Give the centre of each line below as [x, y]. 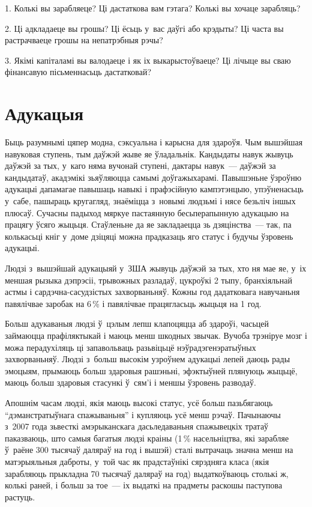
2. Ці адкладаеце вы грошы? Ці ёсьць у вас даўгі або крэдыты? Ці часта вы [144, 28]
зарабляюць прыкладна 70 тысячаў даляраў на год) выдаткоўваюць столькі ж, [147, 473]
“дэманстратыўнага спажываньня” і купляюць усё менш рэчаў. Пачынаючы [143, 414]
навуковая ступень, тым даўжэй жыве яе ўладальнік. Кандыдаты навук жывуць [149, 153]
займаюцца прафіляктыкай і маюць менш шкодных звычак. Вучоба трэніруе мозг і [156, 335]
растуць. [20, 496]
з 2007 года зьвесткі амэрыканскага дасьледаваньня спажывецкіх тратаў [137, 426]
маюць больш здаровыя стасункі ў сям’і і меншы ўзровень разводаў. [130, 382]
